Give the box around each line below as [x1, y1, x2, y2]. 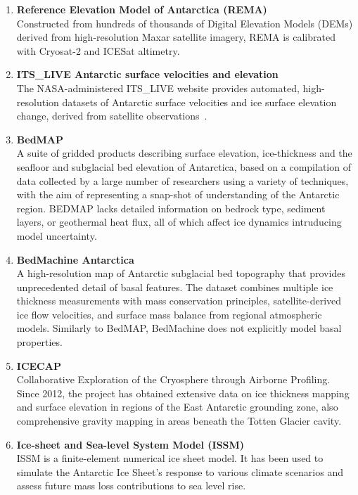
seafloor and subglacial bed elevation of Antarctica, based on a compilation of [16, 159, 351, 174]
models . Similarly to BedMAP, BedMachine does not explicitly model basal [16, 321, 342, 335]
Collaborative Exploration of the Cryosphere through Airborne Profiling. [16, 372, 331, 387]
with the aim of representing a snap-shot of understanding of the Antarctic [16, 187, 340, 202]
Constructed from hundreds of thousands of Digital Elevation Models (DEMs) [16, 15, 353, 30]
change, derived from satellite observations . [16, 108, 207, 123]
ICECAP [16, 358, 61, 373]
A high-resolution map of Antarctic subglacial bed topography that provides [16, 266, 345, 281]
